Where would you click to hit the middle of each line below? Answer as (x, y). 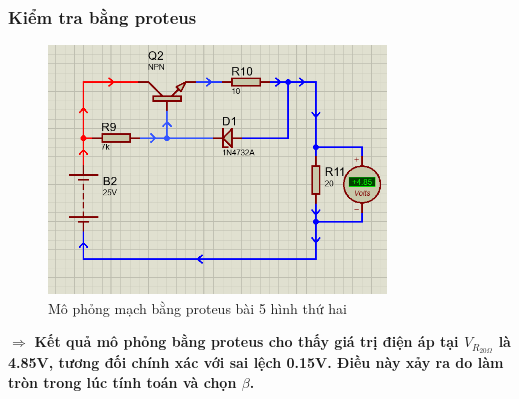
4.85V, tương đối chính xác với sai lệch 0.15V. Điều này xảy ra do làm (256, 362)
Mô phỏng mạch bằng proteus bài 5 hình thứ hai (197, 307)
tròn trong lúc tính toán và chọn (122, 381)
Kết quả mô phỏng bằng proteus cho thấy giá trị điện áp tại (246, 341)
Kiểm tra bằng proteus (102, 16)
